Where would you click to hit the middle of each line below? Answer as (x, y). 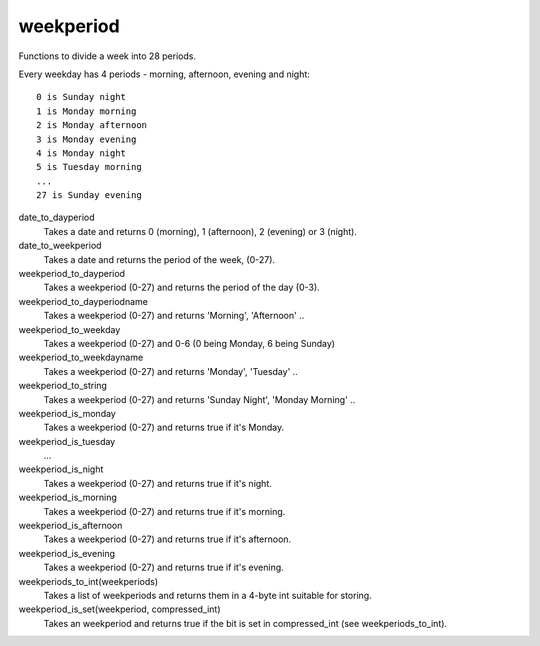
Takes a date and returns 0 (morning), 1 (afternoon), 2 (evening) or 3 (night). (200, 231)
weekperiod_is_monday (67, 413)
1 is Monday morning (86, 111)
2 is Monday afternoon (92, 125)
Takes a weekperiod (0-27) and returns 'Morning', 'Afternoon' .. (174, 316)
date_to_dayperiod (56, 217)
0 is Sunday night (81, 97)
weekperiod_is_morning (67, 497)
